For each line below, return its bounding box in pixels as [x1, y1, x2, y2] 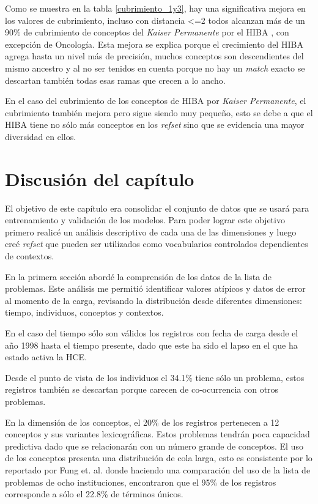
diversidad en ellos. [5, 130, 76, 143]
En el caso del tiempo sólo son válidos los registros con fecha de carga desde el [5, 327, 298, 339]
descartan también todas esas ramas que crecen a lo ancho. [5, 73, 226, 86]
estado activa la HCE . [5, 350, 87, 363]
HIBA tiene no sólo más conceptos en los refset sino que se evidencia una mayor [5, 118, 305, 131]
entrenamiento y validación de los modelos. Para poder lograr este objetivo [5, 213, 285, 226]
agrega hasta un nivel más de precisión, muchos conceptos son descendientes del [5, 50, 304, 62]
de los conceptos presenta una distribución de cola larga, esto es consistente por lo [5, 451, 312, 464]
